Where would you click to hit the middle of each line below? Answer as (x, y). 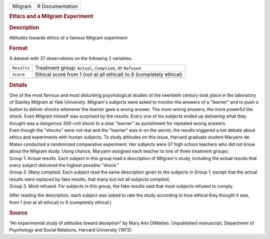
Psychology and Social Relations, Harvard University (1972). (71, 230)
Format (18, 48)
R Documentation (58, 6)
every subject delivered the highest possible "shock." (64, 165)
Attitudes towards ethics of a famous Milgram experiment (68, 37)
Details (18, 85)
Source (18, 212)
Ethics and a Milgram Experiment (51, 16)
